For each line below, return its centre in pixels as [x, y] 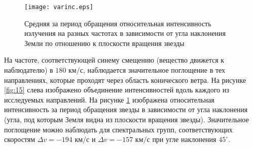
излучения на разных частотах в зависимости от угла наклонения [125, 33]
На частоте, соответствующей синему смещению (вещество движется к [114, 60]
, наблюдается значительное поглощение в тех [154, 70]
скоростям [20, 139]
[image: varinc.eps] [59, 7]
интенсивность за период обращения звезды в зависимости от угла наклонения [126, 109]
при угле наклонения [184, 139]
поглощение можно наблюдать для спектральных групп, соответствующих [118, 129]
